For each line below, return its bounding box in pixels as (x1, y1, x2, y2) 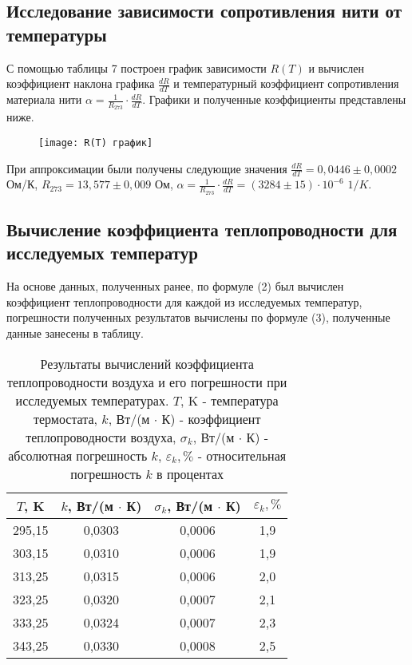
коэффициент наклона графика (6, 75, 155, 92)
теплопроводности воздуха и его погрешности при (7, 372, 287, 391)
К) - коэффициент (161, 409, 261, 428)
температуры (6, 22, 107, 46)
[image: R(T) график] (38, 137, 153, 148)
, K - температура (180, 390, 279, 410)
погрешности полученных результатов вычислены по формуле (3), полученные (6, 309, 390, 326)
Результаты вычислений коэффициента (40, 354, 254, 373)
